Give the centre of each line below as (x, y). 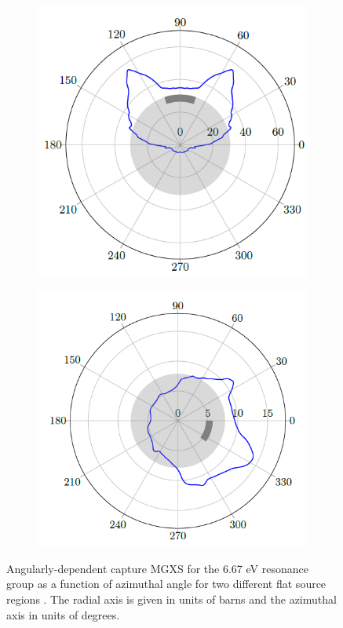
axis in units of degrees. (63, 614)
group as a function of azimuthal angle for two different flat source (166, 584)
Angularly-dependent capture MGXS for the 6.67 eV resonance (157, 568)
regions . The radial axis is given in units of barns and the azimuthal (171, 599)
